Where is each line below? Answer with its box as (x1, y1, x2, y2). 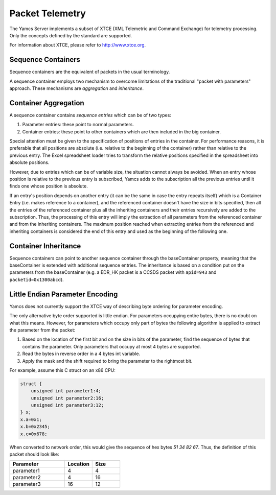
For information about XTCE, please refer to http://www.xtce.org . (9, 42, 146, 48)
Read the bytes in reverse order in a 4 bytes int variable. (22, 350, 141, 357)
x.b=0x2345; (20, 424, 51, 430)
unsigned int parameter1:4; (31, 388, 102, 394)
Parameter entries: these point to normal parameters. (22, 122, 134, 128)
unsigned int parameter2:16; (31, 395, 104, 401)
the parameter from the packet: (9, 327, 76, 333)
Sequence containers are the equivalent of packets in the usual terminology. (9, 69, 170, 75)
